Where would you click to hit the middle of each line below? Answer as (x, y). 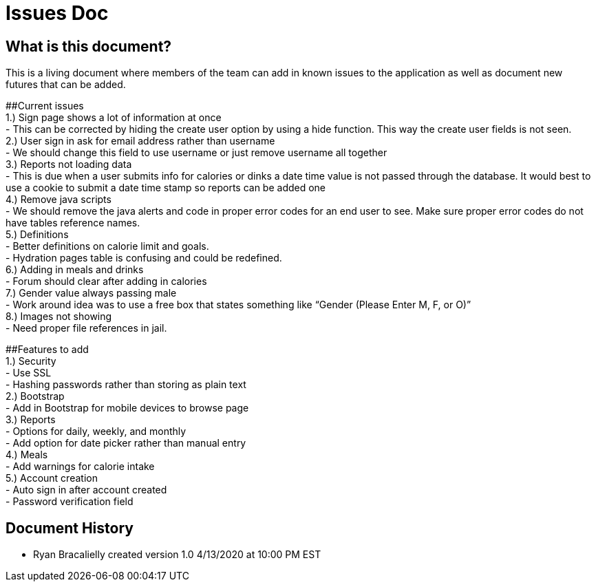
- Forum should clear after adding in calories (106, 281)
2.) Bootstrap (35, 396)
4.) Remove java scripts (58, 200)
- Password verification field (70, 502)
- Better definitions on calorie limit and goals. (107, 246)
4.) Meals (27, 455)
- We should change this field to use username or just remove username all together (196, 153)
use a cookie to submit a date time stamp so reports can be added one (166, 188)
